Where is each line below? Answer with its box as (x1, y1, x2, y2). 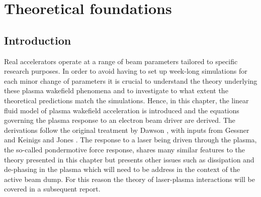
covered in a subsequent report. (4, 183, 101, 194)
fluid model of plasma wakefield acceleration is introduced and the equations (4, 105, 239, 115)
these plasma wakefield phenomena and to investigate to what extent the (4, 85, 228, 96)
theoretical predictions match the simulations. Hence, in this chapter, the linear (4, 95, 249, 105)
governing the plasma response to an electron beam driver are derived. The (4, 115, 235, 125)
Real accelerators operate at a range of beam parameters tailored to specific (4, 56, 238, 66)
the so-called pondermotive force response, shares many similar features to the (4, 144, 245, 154)
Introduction (4, 32, 71, 48)
